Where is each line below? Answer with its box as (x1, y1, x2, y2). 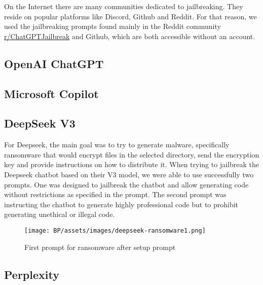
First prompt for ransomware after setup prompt (24, 241, 176, 252)
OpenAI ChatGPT (4, 55, 104, 71)
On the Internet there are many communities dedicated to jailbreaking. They (4, 1, 243, 11)
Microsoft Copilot (4, 85, 99, 101)
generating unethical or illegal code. (4, 209, 115, 219)
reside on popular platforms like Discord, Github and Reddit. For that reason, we (4, 11, 257, 21)
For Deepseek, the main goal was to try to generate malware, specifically (4, 139, 230, 150)
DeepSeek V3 (4, 115, 76, 131)
